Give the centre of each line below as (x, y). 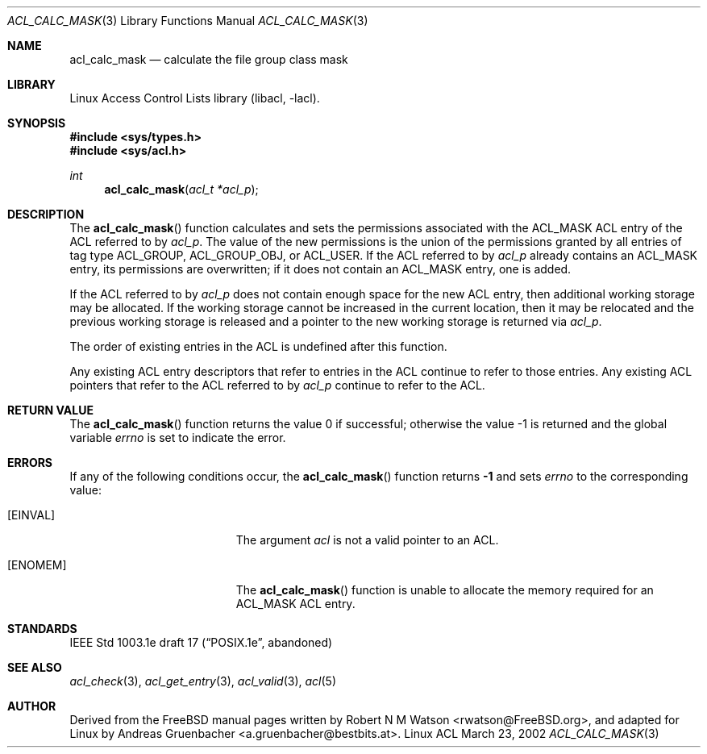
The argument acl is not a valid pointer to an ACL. (367, 540)
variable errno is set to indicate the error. (178, 437)
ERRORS (30, 462)
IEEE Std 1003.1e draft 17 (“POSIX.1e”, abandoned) (201, 642)
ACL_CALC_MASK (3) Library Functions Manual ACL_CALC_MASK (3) (188, 21)
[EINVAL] (31, 515)
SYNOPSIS (37, 123)
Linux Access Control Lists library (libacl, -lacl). (195, 98)
